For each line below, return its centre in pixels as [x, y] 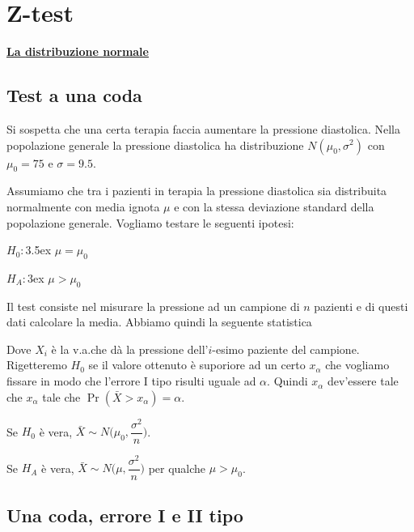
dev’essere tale [363, 381]
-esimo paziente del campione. [286, 349]
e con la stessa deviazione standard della [274, 206]
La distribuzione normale [78, 51]
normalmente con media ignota [83, 206]
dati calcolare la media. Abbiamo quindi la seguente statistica [159, 322]
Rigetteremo [37, 365]
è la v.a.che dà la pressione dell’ [130, 349]
